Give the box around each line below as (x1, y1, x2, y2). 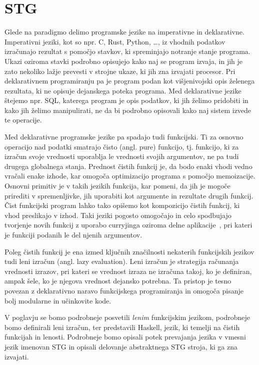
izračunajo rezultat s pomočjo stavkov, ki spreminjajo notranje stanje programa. (4, 46, 250, 56)
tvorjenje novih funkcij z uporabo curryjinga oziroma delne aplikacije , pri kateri (4, 219, 252, 230)
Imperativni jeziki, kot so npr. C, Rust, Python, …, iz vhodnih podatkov (4, 36, 225, 46)
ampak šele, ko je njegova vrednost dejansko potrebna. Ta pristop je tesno (4, 275, 231, 286)
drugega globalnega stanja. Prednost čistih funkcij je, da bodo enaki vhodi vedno (4, 160, 252, 171)
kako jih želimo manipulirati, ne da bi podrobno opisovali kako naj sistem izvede (4, 104, 251, 115)
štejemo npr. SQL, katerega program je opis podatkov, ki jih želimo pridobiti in (4, 95, 248, 105)
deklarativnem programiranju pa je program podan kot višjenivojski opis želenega (4, 75, 255, 86)
